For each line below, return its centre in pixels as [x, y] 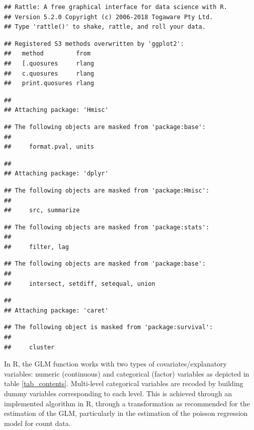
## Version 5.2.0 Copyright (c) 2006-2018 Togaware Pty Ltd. [109, 17]
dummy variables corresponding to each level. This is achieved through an [118, 393]
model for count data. [37, 423]
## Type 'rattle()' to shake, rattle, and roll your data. [105, 27]
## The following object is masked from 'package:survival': [109, 327]
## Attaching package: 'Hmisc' [56, 110]
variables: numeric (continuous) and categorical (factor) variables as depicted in [127, 373]
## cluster [29, 347]
